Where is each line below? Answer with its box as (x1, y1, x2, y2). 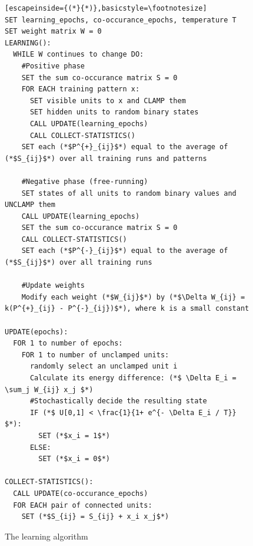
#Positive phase (21, 61, 85, 70)
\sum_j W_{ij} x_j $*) (5, 385, 94, 394)
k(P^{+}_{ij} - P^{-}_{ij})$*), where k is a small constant (5, 304, 249, 313)
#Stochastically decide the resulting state (29, 397, 207, 406)
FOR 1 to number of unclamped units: (21, 350, 169, 359)
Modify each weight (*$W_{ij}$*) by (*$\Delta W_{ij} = (21, 292, 245, 301)
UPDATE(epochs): (5, 327, 68, 336)
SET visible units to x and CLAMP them (29, 96, 186, 105)
